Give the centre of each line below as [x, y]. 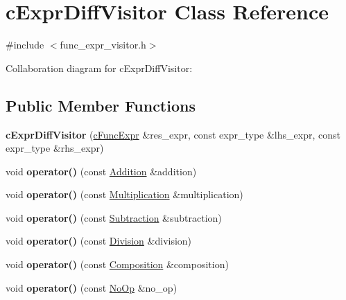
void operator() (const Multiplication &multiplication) [124, 194]
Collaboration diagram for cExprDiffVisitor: [99, 68]
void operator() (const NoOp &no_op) [92, 287]
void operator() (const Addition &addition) [101, 171]
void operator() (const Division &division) [99, 241]
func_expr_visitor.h [103, 45]
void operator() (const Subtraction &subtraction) [114, 217]
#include [25, 45]
